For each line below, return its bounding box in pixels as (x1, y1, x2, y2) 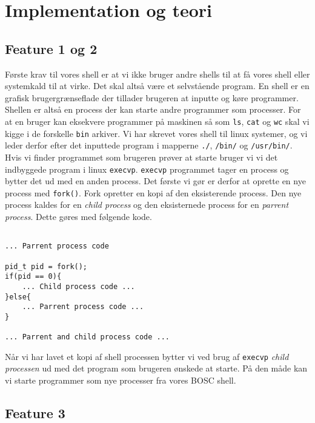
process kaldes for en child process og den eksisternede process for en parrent (5, 198, 289, 211)
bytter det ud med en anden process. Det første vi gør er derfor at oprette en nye (5, 175, 306, 187)
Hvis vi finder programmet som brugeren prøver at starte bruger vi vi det (5, 150, 278, 163)
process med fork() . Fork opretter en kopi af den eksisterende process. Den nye (5, 186, 302, 199)
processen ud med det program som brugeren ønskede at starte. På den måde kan (5, 362, 308, 375)
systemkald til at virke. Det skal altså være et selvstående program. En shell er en (5, 79, 310, 92)
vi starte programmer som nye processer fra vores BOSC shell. (5, 374, 236, 387)
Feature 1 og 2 (5, 39, 98, 58)
